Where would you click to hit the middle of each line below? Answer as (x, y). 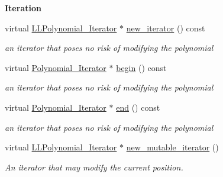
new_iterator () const (166, 28)
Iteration (23, 8)
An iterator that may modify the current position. (94, 167)
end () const (138, 107)
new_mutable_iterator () (172, 147)
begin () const (141, 67)
